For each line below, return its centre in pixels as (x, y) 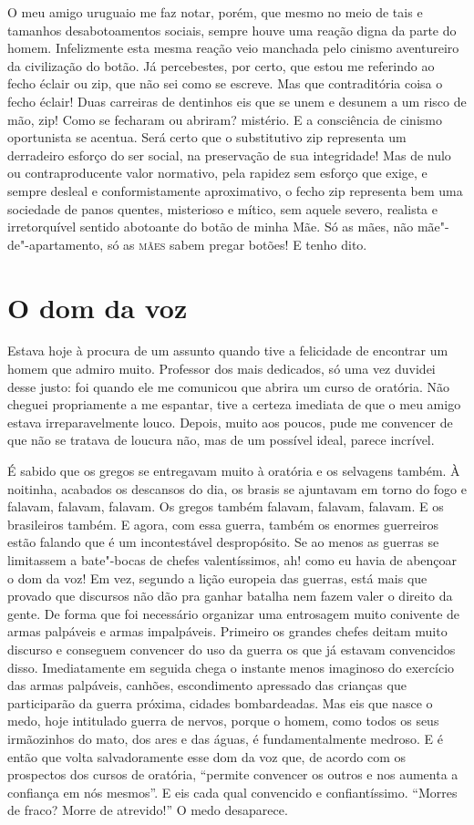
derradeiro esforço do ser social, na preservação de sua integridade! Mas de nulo (229, 155)
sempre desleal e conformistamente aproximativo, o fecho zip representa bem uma (235, 190)
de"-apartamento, (56, 244)
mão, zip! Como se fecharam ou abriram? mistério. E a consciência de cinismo (225, 119)
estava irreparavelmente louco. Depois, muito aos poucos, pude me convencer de (230, 422)
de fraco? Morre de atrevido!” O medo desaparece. (148, 810)
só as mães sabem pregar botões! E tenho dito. (237, 244)
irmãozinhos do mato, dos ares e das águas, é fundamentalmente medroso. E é (225, 738)
